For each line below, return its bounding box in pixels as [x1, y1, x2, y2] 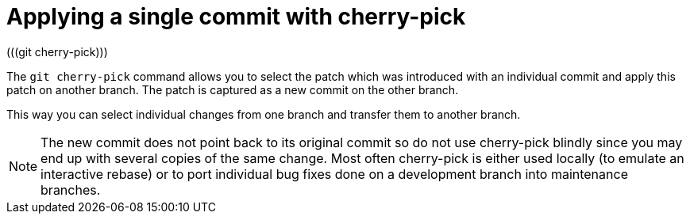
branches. [40, 181, 101, 198]
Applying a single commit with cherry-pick [6, 3, 466, 30]
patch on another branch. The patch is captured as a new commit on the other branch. [6, 82, 459, 97]
